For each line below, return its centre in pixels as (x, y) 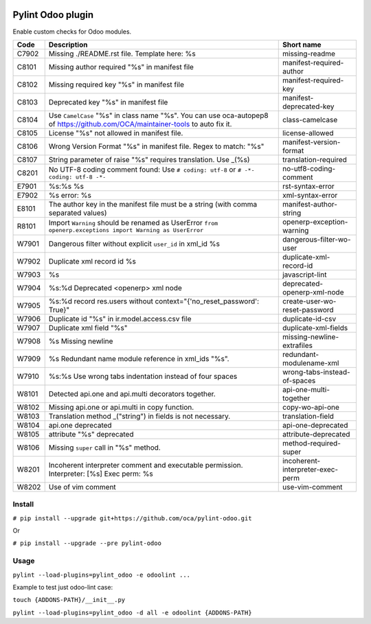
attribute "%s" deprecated (91, 434)
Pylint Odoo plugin (53, 15)
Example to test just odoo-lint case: (63, 587)
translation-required (314, 159)
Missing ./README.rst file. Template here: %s (122, 54)
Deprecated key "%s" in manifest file (108, 102)
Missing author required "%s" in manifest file (121, 67)
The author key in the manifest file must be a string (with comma (153, 204)
